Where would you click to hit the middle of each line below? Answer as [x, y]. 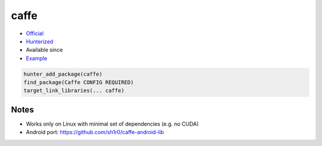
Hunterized [40, 41]
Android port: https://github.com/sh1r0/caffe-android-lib [95, 132]
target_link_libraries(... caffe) [74, 91]
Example [37, 58]
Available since [44, 50]
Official [35, 33]
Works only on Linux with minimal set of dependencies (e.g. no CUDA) [112, 124]
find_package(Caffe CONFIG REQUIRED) [79, 83]
